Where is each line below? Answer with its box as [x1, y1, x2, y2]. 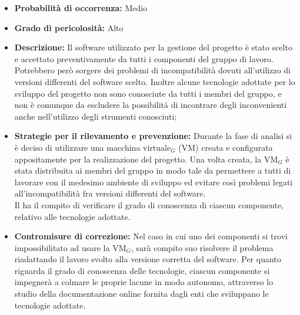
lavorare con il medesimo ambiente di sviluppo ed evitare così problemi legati [14, 175, 293, 188]
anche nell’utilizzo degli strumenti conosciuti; [14, 110, 177, 122]
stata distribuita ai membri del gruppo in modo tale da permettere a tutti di [14, 164, 291, 177]
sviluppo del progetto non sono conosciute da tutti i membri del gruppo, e [14, 87, 282, 99]
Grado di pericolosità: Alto [14, 21, 124, 33]
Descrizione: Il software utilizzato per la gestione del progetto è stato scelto [14, 41, 292, 53]
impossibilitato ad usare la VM [14, 241, 126, 253]
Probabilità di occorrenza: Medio [14, 2, 148, 13]
